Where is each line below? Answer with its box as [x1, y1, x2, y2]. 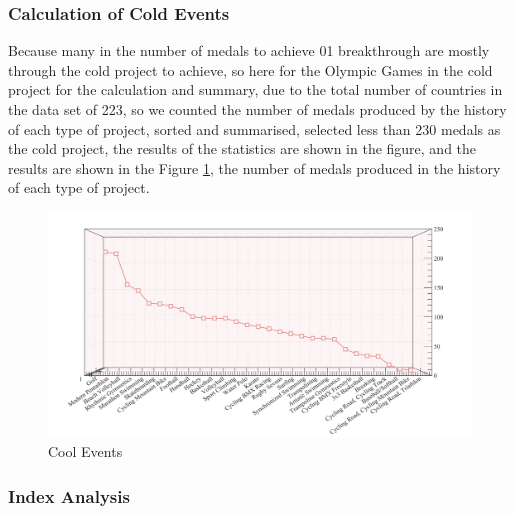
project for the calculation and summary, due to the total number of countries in [8, 79, 503, 100]
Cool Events [48, 441, 123, 462]
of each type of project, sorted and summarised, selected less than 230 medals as [8, 118, 501, 139]
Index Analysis [8, 483, 130, 508]
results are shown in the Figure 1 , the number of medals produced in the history [8, 157, 501, 178]
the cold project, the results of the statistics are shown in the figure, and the [8, 138, 477, 159]
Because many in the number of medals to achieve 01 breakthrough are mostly [8, 40, 490, 61]
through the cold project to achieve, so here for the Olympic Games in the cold [8, 59, 493, 80]
